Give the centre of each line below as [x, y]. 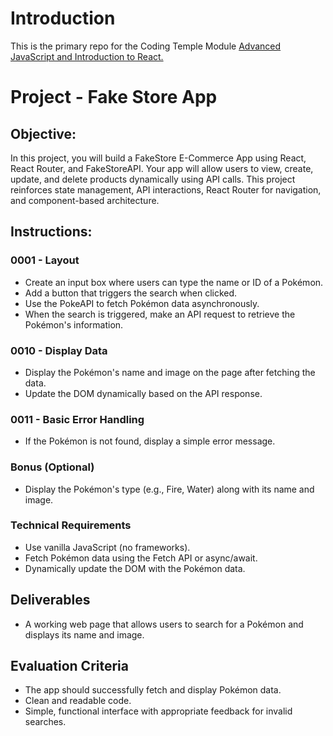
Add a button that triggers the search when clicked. [131, 293]
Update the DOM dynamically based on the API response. [143, 393]
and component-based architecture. [85, 200]
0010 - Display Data [59, 350]
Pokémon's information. [74, 324]
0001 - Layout [45, 260]
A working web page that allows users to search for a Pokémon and [164, 624]
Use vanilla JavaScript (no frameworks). [107, 547]
